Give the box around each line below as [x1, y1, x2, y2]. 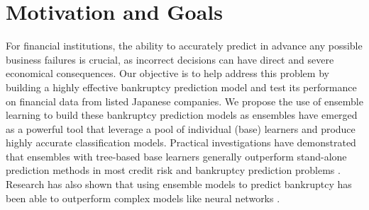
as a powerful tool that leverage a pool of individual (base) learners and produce [6, 121, 356, 136]
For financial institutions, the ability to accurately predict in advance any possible [6, 38, 363, 53]
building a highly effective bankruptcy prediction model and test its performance [6, 79, 357, 94]
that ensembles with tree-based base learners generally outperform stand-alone [6, 148, 347, 163]
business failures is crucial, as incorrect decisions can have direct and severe [6, 52, 334, 66]
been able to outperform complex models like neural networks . [6, 190, 280, 205]
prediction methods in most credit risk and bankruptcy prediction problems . [6, 163, 341, 177]
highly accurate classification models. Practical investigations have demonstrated [6, 135, 356, 150]
